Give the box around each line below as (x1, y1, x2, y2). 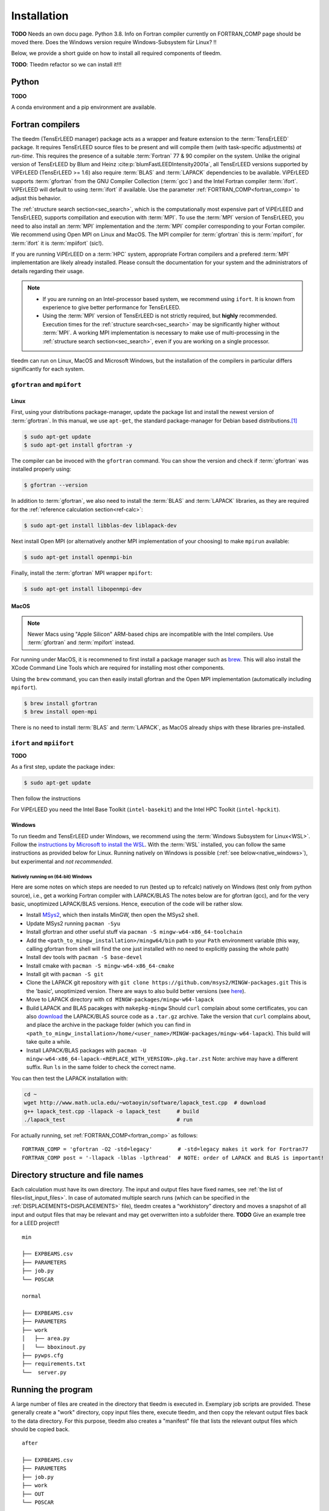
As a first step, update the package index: (11, 763, 115, 770)
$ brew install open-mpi (24, 708, 98, 716)
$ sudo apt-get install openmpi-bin (24, 554, 133, 560)
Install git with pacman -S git (26, 971, 104, 978)
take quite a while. (26, 1038, 72, 1046)
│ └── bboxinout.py (22, 1344, 86, 1350)
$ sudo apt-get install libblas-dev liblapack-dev (24, 522, 177, 529)
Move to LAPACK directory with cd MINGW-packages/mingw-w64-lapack (26, 996, 214, 1003)
